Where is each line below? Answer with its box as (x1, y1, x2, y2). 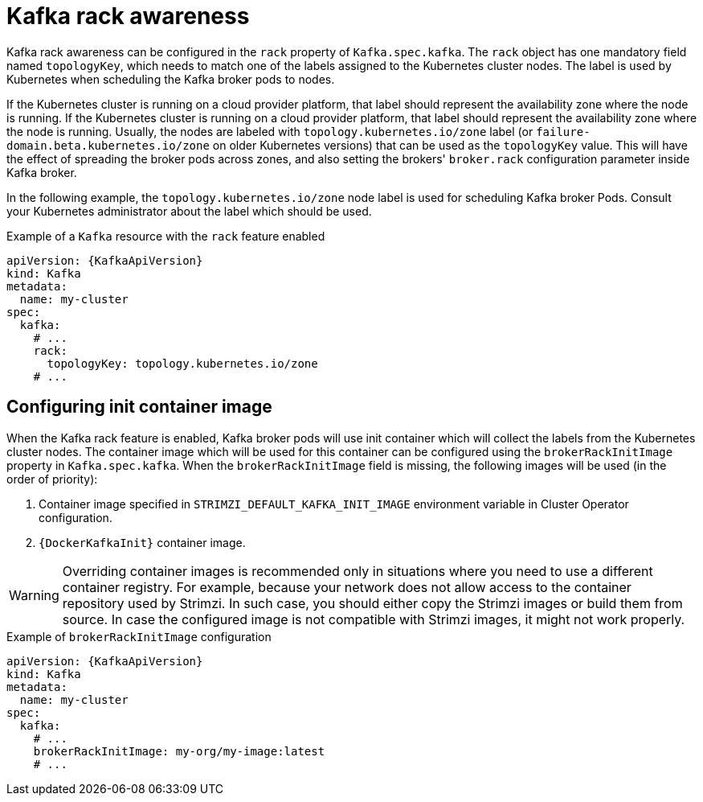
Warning (9, 586, 59, 603)
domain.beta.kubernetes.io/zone (6, 138, 210, 152)
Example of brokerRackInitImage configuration (6, 629, 272, 644)
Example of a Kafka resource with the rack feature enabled (6, 228, 325, 243)
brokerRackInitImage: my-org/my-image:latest (33, 744, 325, 758)
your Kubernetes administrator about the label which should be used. (6, 204, 372, 218)
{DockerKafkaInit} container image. (39, 535, 246, 549)
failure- (536, 125, 591, 138)
